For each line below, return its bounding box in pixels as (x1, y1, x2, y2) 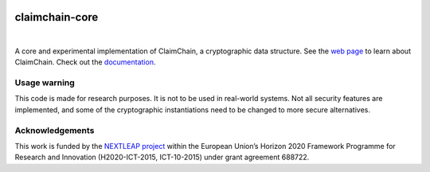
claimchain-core (14, 10, 99, 24)
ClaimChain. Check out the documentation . (14, 57, 156, 67)
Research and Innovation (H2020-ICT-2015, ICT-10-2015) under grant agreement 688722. (14, 152, 310, 162)
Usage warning (14, 77, 75, 88)
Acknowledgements (14, 124, 95, 135)
